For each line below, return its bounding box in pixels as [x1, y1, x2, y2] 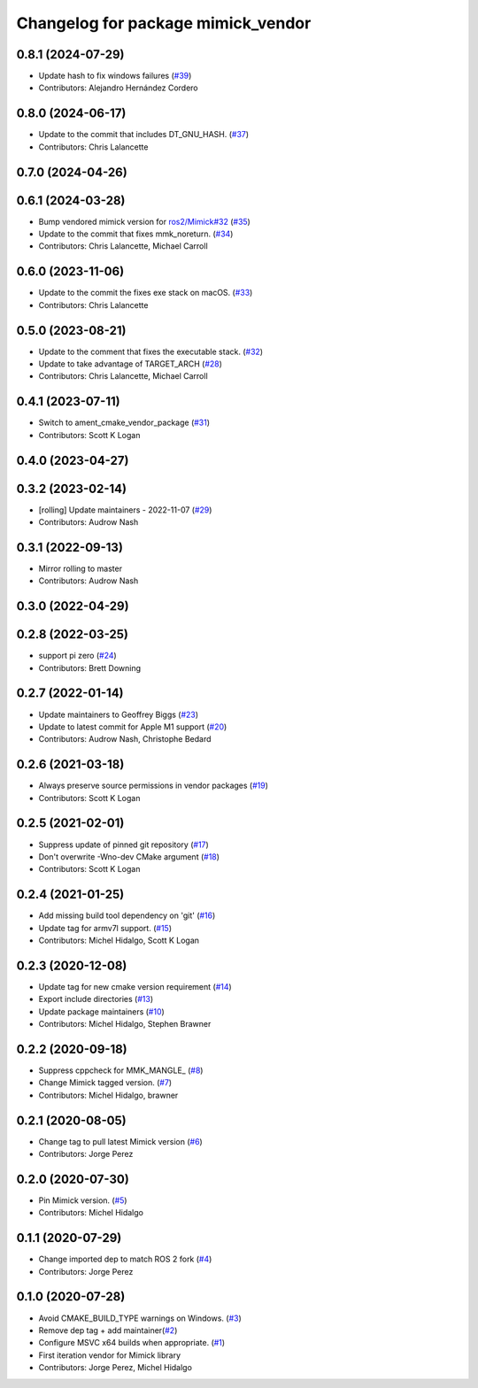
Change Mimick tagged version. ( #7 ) [38, 1077, 173, 1088]
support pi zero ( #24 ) [38, 651, 117, 661]
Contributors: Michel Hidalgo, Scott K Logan [38, 935, 199, 946]
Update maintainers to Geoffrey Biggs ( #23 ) [38, 709, 199, 720]
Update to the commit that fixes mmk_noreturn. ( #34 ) [38, 228, 234, 239]
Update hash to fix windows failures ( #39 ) [38, 71, 192, 81]
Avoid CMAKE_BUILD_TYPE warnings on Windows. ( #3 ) [38, 1313, 243, 1323]
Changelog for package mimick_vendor [16, 13, 312, 33]
